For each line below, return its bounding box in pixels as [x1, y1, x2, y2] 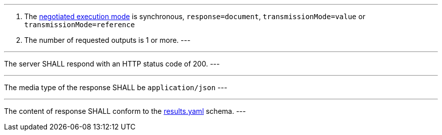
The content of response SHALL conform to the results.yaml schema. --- [4, 107, 246, 115]
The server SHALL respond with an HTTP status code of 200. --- [4, 59, 220, 68]
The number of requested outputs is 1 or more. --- [24, 36, 191, 44]
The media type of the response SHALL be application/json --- [4, 83, 228, 92]
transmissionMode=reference [24, 21, 135, 29]
